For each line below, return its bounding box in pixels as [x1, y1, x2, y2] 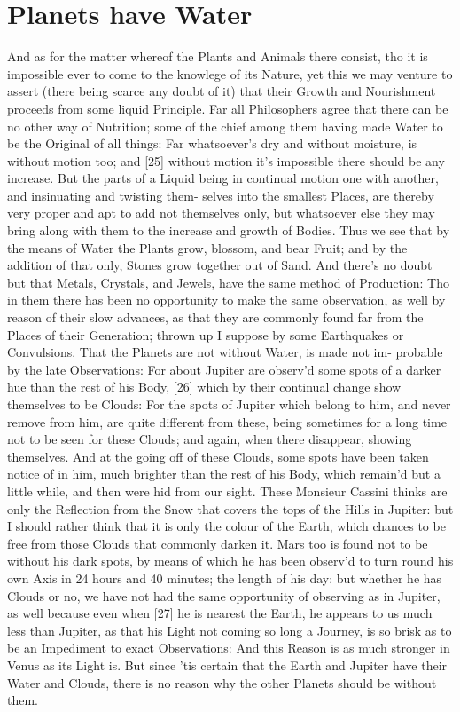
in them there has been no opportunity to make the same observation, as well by [7, 290, 446, 309]
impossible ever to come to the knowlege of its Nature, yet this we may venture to [7, 64, 453, 83]
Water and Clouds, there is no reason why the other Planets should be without [7, 673, 437, 692]
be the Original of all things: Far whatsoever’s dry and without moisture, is [7, 134, 417, 153]
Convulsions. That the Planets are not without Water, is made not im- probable [7, 343, 443, 361]
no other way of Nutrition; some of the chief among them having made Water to [7, 116, 443, 135]
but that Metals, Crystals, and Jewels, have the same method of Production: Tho [7, 273, 450, 291]
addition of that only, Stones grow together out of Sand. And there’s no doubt [7, 256, 433, 274]
